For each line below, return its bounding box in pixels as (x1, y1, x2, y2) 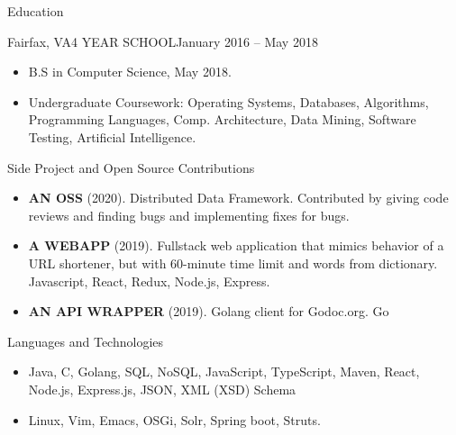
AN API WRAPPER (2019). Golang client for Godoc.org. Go (28, 302, 389, 321)
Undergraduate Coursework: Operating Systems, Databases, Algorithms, (28, 92, 429, 111)
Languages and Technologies (7, 331, 164, 350)
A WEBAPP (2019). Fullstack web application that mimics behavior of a (28, 236, 444, 255)
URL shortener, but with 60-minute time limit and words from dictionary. (28, 253, 438, 272)
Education (7, 2, 64, 20)
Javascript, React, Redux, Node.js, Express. (28, 271, 270, 290)
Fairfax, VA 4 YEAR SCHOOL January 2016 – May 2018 (7, 32, 318, 50)
